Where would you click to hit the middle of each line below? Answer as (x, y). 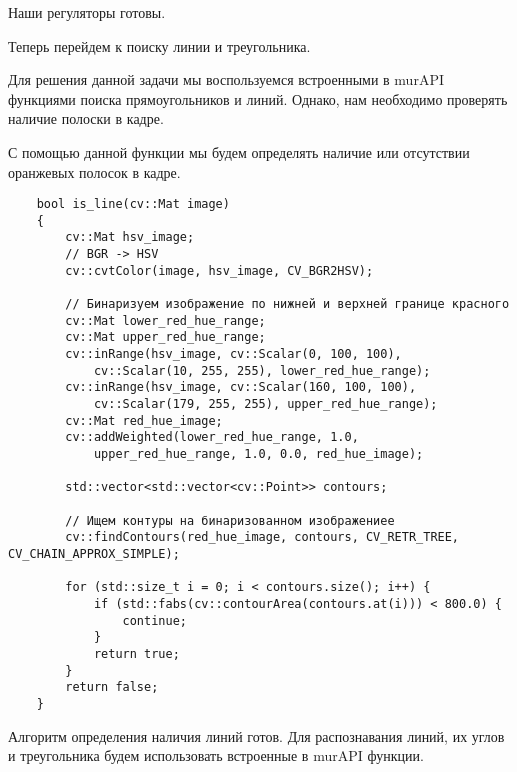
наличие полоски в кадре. (86, 118)
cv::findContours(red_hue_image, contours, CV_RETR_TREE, (262, 537)
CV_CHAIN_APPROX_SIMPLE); (94, 553)
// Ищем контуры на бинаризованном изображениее (230, 520)
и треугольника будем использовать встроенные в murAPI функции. (216, 755)
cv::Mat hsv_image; (130, 237)
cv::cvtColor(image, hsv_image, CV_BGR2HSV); (219, 270)
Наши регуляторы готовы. (87, 12)
